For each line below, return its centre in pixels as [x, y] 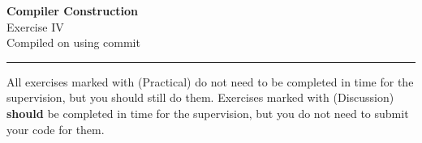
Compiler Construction [73, 11]
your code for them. [56, 129]
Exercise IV [35, 26]
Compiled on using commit [73, 42]
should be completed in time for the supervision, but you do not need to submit [208, 113]
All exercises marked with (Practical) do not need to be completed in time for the [210, 81]
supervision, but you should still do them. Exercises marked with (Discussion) [200, 97]
